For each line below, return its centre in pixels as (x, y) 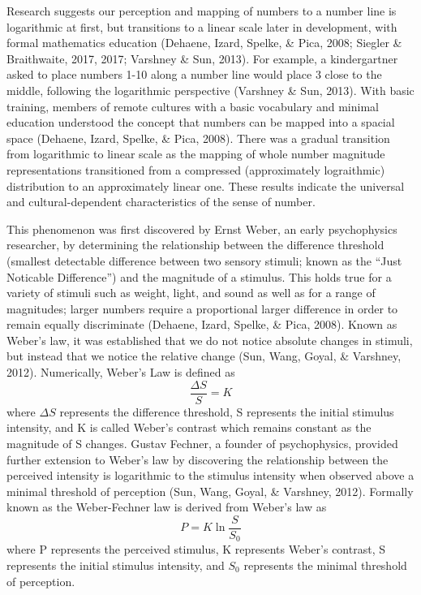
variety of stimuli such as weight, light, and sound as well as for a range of (191, 293)
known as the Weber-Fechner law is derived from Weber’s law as (167, 507)
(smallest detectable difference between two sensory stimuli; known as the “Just (204, 260)
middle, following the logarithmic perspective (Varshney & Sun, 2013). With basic (210, 90)
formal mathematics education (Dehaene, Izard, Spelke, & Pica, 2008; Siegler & (204, 43)
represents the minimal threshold (325, 565)
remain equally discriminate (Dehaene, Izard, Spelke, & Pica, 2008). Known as (202, 324)
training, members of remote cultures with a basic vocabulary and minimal (193, 106)
